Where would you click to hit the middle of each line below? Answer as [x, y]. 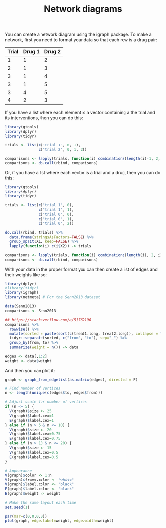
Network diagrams [83, 9]
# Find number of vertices [33, 388]
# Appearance [19, 471]
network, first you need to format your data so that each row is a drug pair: [81, 40]
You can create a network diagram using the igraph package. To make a [78, 34]
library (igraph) [22, 293]
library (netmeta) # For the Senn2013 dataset [53, 297]
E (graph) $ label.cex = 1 [32, 420]
